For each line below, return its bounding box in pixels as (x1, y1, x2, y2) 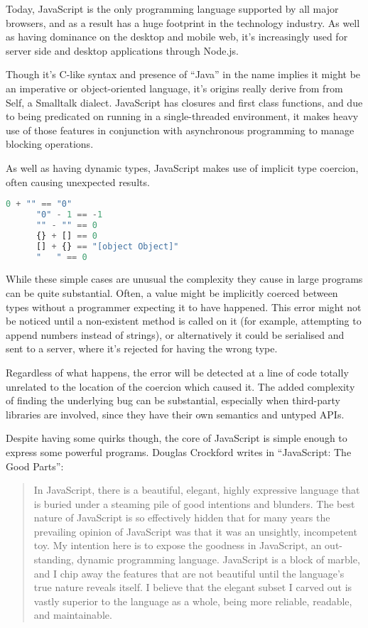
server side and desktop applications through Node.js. (6, 43, 239, 58)
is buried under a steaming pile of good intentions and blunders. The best (33, 496, 355, 511)
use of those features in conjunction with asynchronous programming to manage (6, 122, 355, 137)
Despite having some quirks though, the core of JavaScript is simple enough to (6, 431, 347, 445)
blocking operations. (6, 136, 94, 151)
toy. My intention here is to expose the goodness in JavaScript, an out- (33, 538, 342, 553)
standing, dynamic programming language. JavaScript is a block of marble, (33, 552, 360, 567)
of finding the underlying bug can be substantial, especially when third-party (6, 393, 340, 408)
